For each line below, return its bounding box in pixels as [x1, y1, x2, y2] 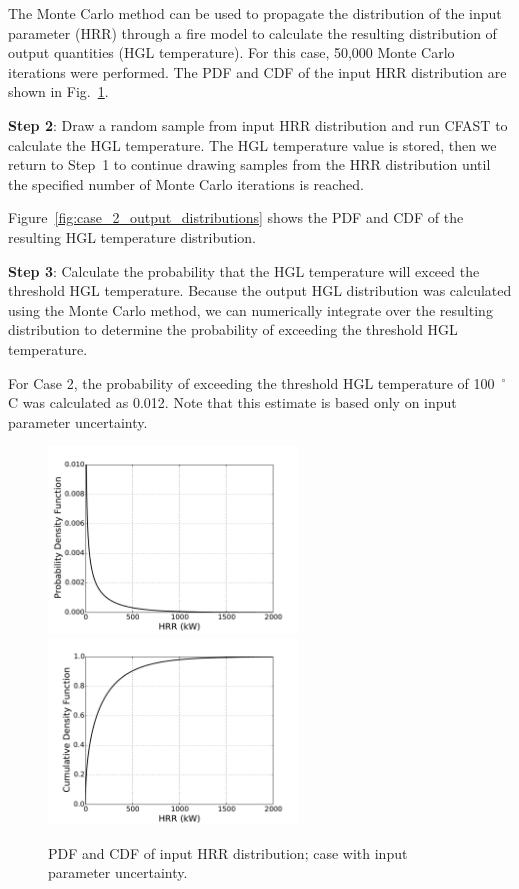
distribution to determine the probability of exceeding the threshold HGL [8, 319, 458, 340]
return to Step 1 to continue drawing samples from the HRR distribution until [8, 154, 491, 175]
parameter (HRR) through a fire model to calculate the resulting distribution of [8, 22, 497, 43]
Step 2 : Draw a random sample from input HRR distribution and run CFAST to [8, 114, 508, 135]
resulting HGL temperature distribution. [8, 226, 256, 247]
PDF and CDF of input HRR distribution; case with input [48, 842, 408, 863]
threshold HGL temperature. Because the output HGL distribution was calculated [8, 280, 512, 301]
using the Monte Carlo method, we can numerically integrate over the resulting [8, 299, 493, 320]
